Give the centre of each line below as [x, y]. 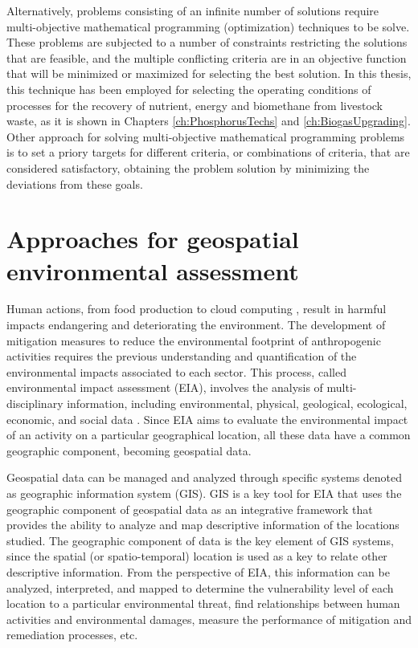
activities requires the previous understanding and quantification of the [182, 356]
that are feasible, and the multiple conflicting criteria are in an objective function [207, 57]
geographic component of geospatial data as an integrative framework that [190, 509]
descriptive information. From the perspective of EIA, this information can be [198, 571]
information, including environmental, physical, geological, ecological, [237, 403]
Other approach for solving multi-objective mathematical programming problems [206, 136]
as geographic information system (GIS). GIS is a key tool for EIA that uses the [204, 493]
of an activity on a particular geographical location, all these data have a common [209, 435]
